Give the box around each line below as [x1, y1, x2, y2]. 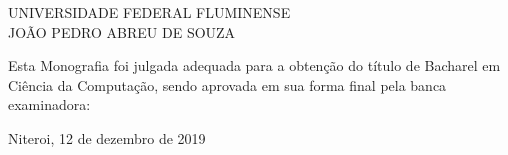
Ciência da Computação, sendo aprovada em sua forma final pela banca [8, 74, 447, 95]
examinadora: [8, 94, 91, 115]
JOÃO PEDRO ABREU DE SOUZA [8, 21, 236, 42]
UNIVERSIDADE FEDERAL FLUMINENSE [8, 2, 291, 22]
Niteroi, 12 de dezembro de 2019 [8, 127, 206, 148]
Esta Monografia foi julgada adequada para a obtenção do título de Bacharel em [8, 55, 501, 76]
